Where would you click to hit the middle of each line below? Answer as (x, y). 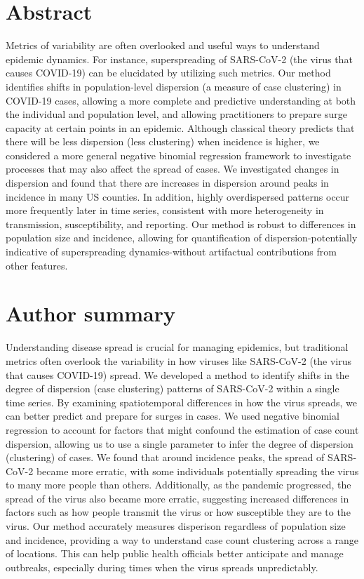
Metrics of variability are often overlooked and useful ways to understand (163, 45)
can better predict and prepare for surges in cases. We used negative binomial (173, 416)
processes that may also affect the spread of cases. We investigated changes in (173, 169)
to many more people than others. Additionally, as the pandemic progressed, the (178, 485)
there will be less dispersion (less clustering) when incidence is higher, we (163, 141)
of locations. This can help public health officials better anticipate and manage (175, 553)
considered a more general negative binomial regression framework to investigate (178, 155)
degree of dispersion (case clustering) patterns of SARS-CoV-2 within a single (173, 388)
